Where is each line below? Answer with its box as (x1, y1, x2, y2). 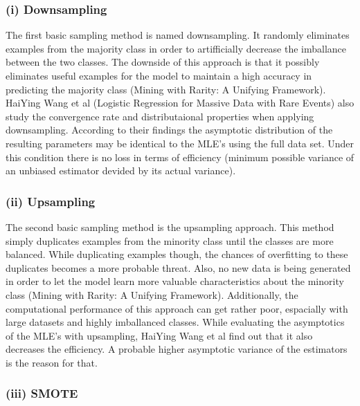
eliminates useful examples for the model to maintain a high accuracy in (6, 68, 312, 82)
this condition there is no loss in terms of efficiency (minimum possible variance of (6, 149, 354, 164)
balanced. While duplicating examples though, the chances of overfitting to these (6, 247, 348, 261)
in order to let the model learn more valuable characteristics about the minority (6, 274, 344, 288)
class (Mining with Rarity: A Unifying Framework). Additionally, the (6, 287, 298, 302)
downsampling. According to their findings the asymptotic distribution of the (6, 122, 333, 137)
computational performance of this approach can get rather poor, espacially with (6, 301, 348, 315)
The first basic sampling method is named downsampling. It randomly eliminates (6, 28, 350, 42)
